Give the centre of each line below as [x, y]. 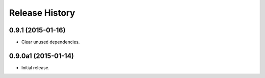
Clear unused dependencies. [51, 42]
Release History [42, 13]
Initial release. [35, 67]
